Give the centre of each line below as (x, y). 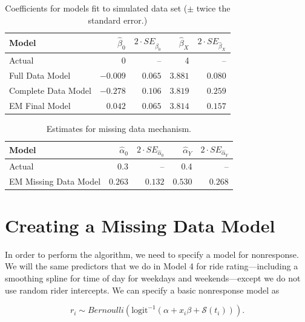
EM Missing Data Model (55, 181)
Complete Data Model (50, 90)
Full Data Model (40, 75)
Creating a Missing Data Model (140, 225)
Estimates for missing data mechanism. (119, 128)
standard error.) (118, 20)
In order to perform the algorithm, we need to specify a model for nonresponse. (152, 254)
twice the (213, 8)
